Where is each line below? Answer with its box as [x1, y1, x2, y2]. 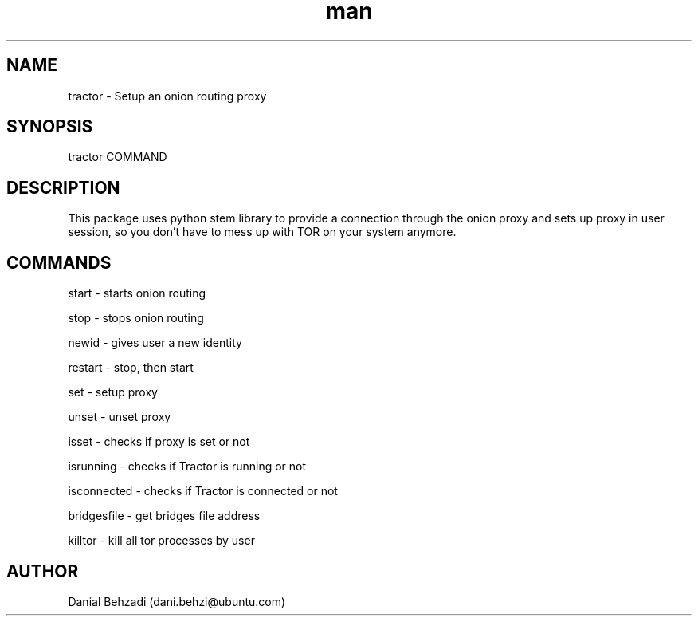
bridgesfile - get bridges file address [68, 509, 261, 523]
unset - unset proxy [68, 410, 171, 424]
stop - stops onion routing [68, 311, 204, 325]
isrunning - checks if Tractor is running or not [68, 459, 307, 474]
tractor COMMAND [68, 150, 167, 164]
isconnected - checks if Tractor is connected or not [68, 484, 338, 498]
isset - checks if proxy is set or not [68, 435, 250, 449]
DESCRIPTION [6, 177, 120, 198]
